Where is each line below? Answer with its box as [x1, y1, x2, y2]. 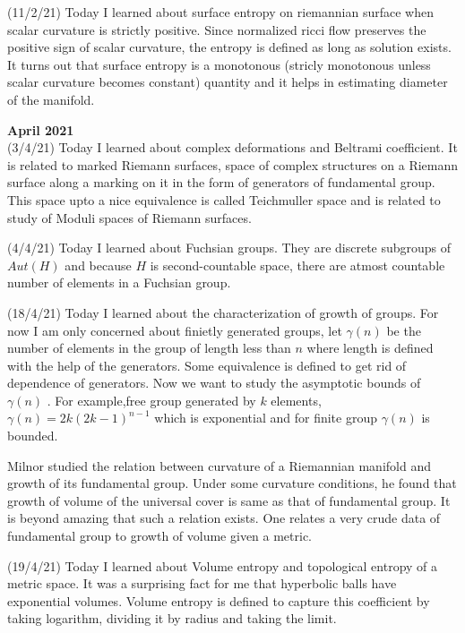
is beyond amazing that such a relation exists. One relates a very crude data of [7, 509, 441, 527]
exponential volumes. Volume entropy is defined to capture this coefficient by [7, 591, 430, 610]
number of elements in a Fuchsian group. [7, 273, 231, 292]
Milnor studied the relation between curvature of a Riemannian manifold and [7, 456, 431, 475]
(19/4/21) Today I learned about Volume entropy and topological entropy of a [7, 556, 438, 575]
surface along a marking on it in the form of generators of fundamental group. [7, 173, 435, 192]
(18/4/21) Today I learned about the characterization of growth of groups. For [7, 303, 439, 321]
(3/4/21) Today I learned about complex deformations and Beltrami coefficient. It [7, 138, 458, 157]
